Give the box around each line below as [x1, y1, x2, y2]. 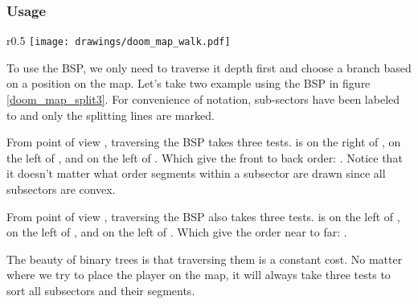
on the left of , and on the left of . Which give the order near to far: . [6, 224, 347, 240]
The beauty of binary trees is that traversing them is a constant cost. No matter [6, 250, 403, 267]
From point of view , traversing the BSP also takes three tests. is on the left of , [6, 207, 400, 224]
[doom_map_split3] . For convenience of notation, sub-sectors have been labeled [6, 91, 400, 108]
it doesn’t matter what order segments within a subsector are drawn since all [6, 165, 386, 182]
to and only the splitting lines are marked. [6, 106, 215, 123]
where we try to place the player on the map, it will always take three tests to [6, 266, 391, 283]
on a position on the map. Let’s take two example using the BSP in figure [6, 75, 371, 92]
